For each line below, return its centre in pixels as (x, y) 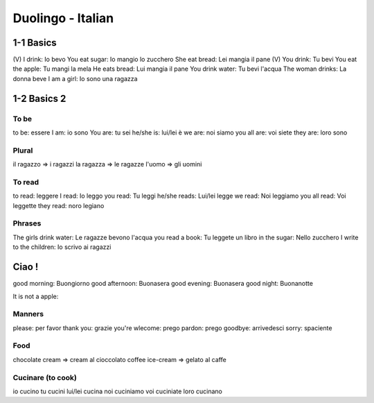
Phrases (27, 223)
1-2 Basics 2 (39, 98)
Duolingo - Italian (63, 18)
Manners (28, 314)
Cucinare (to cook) (45, 377)
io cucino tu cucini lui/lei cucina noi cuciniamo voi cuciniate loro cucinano (118, 391)
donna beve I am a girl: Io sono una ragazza (75, 78)
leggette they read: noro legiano (59, 205)
